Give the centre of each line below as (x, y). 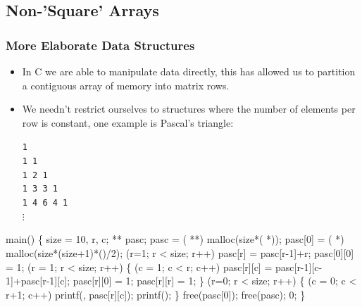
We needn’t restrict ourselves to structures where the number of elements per (189, 109)
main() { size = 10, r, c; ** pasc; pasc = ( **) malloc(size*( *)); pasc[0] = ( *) (175, 239)
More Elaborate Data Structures (100, 45)
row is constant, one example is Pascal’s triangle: (128, 122)
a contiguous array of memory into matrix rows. (126, 85)
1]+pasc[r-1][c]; (38, 281)
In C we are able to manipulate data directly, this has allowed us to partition (189, 71)
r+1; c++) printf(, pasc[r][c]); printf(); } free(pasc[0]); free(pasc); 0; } (156, 294)
